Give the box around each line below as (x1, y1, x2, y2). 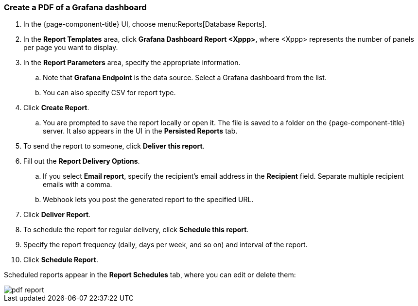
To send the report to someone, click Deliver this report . (23, 142, 205, 151)
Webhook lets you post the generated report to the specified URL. (43, 195, 254, 204)
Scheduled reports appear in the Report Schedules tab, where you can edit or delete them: (4, 271, 296, 279)
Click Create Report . (23, 103, 89, 112)
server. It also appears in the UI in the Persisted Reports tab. (43, 127, 238, 136)
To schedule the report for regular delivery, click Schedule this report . (23, 225, 249, 234)
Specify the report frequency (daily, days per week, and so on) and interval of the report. (23, 240, 308, 249)
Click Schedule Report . (23, 255, 99, 264)
